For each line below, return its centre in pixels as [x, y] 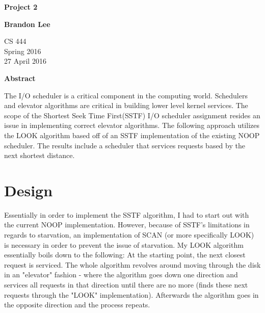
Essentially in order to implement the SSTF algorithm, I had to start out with [127, 214]
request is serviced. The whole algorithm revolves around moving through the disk [132, 264]
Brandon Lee [27, 24]
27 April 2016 [25, 61]
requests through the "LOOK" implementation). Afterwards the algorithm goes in [131, 294]
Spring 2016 [23, 51]
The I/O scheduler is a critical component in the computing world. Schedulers [126, 95]
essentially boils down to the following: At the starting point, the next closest [125, 255]
